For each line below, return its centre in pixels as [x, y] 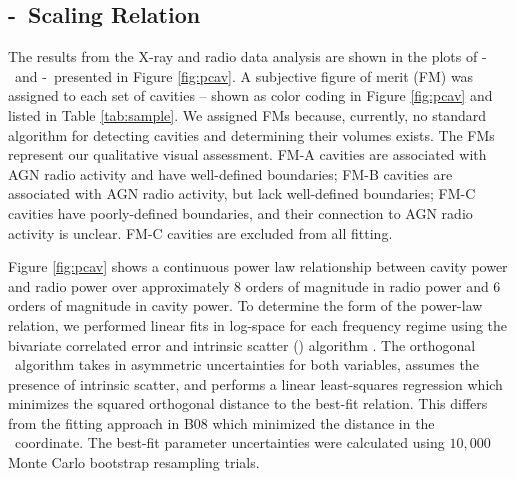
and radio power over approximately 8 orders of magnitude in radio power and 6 [254, 285]
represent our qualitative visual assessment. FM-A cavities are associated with [247, 154]
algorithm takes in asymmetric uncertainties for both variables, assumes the [246, 364]
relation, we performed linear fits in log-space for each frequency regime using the [258, 324]
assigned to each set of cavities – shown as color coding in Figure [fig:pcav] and [250, 95]
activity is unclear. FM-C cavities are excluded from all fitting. [200, 232]
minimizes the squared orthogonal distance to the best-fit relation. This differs [248, 403]
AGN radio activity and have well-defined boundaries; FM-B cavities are [230, 173]
